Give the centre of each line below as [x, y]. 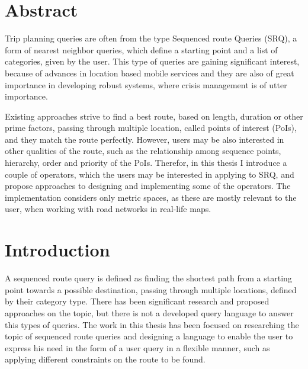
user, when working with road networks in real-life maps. [108, 209]
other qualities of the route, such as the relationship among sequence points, [143, 151]
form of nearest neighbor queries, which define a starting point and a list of [141, 49]
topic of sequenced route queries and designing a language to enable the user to [149, 336]
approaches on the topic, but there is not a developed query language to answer [149, 312]
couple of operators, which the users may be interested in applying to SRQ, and [150, 174]
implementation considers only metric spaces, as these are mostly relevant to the [151, 197]
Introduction [57, 250]
